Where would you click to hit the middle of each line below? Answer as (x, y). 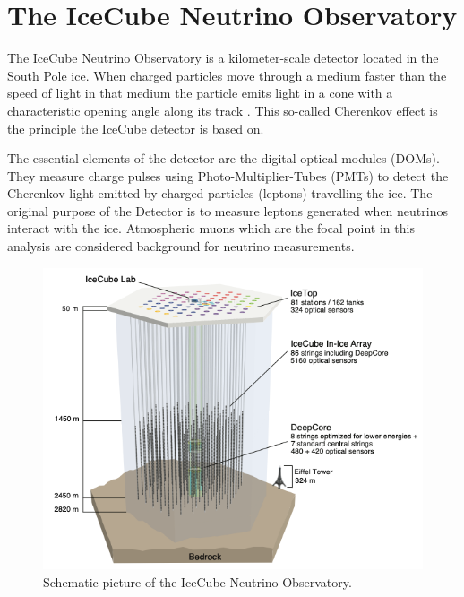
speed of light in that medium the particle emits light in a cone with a (200, 93)
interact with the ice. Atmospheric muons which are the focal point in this (211, 228)
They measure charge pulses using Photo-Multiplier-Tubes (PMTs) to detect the (228, 175)
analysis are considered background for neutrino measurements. (181, 246)
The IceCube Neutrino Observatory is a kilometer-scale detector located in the (223, 58)
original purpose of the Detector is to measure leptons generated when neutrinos (228, 210)
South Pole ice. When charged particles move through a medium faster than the (227, 75)
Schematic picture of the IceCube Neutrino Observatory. (198, 581)
